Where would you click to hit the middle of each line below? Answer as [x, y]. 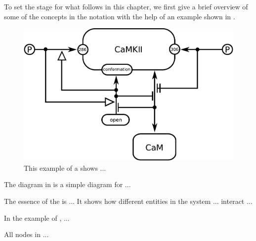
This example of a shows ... [65, 168]
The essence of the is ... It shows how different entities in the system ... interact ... [128, 201]
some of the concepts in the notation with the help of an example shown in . [120, 16]
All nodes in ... [26, 234]
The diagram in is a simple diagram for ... [67, 184]
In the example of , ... [37, 217]
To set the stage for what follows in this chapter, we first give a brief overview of [126, 6]
